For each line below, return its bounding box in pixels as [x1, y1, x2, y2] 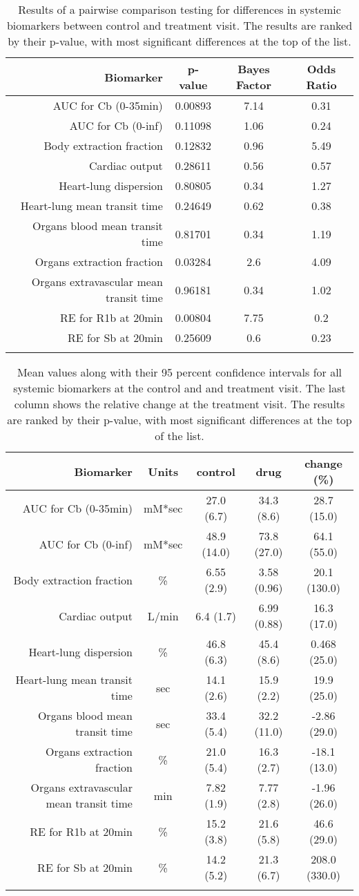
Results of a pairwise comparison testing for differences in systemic [18, 1, 341, 17]
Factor [235, 77, 272, 93]
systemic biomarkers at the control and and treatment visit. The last [13, 380, 346, 396]
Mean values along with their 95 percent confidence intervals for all [17, 364, 342, 380]
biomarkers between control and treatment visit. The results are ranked [6, 17, 353, 33]
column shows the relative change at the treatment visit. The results [14, 396, 345, 412]
